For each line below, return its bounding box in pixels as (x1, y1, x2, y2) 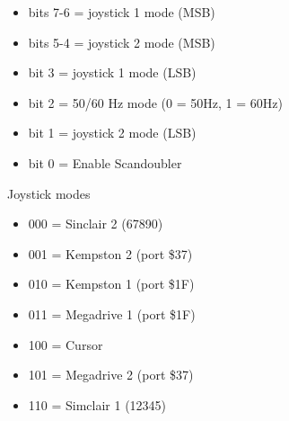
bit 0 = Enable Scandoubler (28, 153, 182, 172)
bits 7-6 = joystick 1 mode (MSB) (28, 3, 215, 21)
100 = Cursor (28, 335, 103, 354)
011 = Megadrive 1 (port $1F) (28, 304, 196, 323)
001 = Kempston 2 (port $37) (28, 244, 193, 263)
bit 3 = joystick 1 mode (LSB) (28, 63, 197, 82)
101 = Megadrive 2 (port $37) (28, 365, 194, 384)
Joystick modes (7, 184, 91, 202)
